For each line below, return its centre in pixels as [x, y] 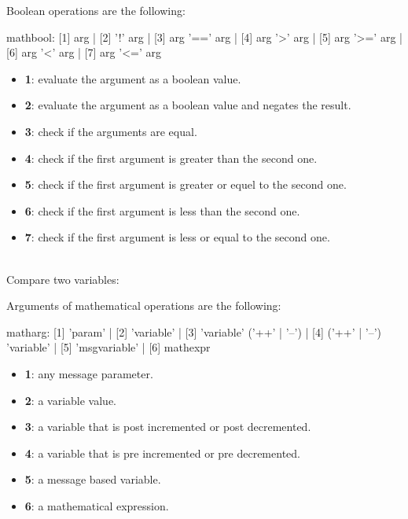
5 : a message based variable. [93, 479]
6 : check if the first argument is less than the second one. [162, 210]
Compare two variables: [63, 279]
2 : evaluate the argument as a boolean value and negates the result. [188, 105]
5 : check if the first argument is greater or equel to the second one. [186, 184]
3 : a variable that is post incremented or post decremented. [168, 427]
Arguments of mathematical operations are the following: [144, 306]
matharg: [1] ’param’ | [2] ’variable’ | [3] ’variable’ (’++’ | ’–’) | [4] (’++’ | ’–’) [194, 331]
